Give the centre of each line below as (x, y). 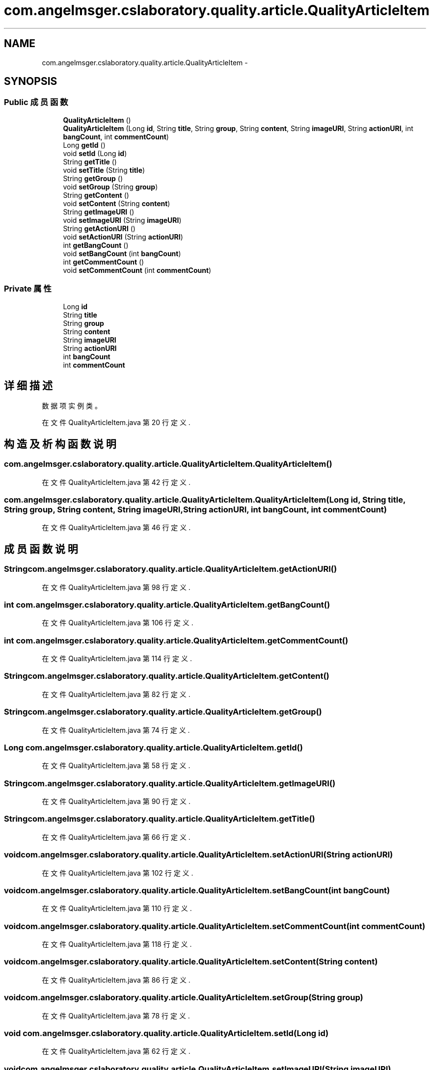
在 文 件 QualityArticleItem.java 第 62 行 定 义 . (116, 1051)
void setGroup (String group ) (110, 187)
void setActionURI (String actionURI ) (123, 237)
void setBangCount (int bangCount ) (122, 253)
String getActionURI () (99, 228)
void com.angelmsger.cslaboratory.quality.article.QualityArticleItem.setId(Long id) (166, 1033)
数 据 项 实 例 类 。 (72, 406)
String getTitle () (90, 161)
